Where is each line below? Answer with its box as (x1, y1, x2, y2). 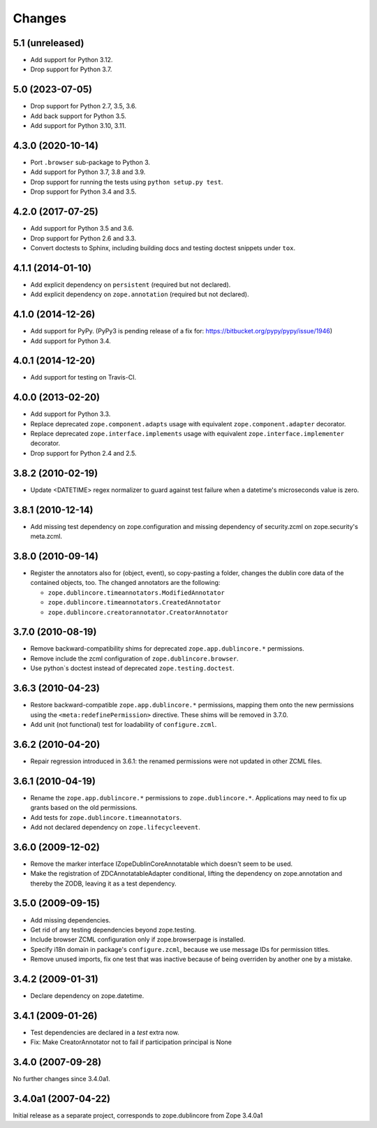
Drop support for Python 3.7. (30, 65, 112, 73)
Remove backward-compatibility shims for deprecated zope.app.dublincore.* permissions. (30, 644, 305, 653)
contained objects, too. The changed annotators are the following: (30, 579, 221, 587)
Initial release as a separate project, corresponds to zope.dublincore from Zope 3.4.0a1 (13, 1111, 263, 1120)
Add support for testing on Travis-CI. (30, 373, 136, 382)
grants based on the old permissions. (30, 804, 138, 812)
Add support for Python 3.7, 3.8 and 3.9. (30, 168, 146, 176)
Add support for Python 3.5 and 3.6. (30, 224, 134, 233)
